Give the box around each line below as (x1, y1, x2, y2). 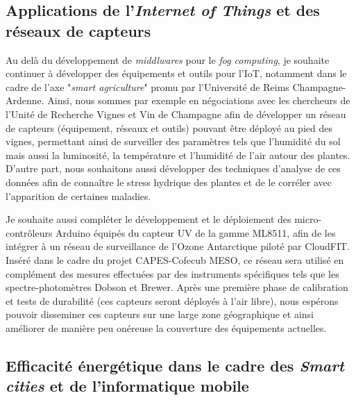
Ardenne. (6, 93, 44, 108)
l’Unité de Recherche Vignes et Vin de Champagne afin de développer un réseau (6, 106, 346, 121)
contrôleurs (6, 225, 53, 240)
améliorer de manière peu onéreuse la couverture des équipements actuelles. (6, 320, 327, 335)
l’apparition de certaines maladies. (6, 188, 151, 203)
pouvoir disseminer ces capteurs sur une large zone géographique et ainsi (6, 307, 314, 322)
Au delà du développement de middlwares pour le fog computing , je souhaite (6, 52, 330, 67)
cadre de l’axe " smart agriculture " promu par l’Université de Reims (6, 79, 289, 94)
